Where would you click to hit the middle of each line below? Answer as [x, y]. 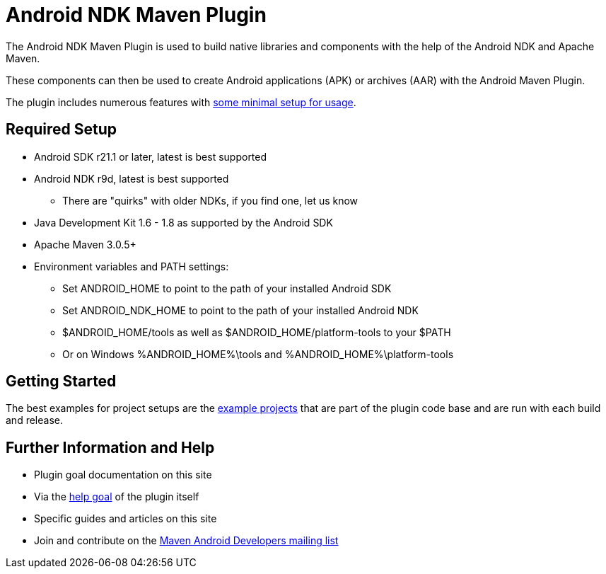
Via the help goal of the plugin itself [117, 497]
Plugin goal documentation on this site [123, 475]
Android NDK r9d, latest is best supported [132, 178]
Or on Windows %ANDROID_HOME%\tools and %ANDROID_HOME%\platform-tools [258, 354]
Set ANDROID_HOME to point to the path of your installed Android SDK [227, 288]
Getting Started [61, 381]
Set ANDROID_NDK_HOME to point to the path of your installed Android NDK [240, 310]
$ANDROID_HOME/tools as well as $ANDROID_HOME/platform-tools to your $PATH [257, 332]
